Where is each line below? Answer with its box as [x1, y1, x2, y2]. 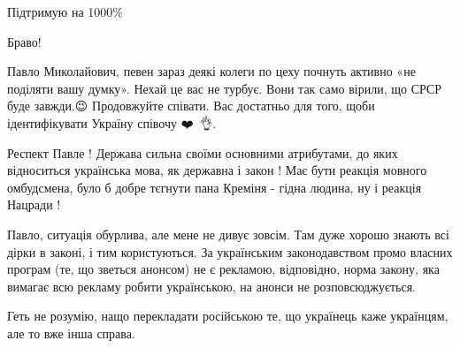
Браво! [7, 32, 42, 50]
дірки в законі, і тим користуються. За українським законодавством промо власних [7, 242, 453, 261]
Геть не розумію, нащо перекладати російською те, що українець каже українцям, [7, 306, 448, 325]
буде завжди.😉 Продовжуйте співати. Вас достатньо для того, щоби [7, 96, 375, 115]
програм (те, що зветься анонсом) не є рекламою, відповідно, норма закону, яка [7, 260, 440, 278]
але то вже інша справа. [7, 323, 135, 342]
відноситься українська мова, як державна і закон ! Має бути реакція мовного [7, 161, 427, 179]
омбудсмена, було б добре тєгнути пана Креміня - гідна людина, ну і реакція [7, 178, 422, 196]
